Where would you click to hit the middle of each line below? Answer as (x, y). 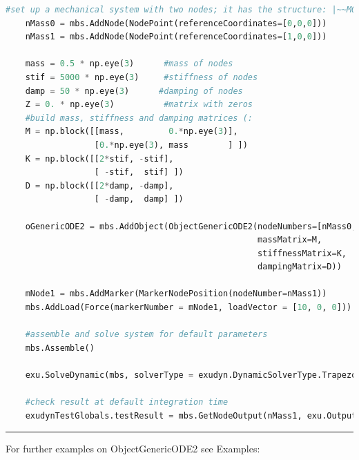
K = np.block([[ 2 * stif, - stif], (99, 159)
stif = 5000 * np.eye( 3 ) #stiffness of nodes (142, 77)
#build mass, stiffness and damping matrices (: (139, 118)
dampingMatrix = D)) (300, 267)
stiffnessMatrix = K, (302, 253)
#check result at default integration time (127, 402)
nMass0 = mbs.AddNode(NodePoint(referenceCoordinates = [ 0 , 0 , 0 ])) (176, 23)
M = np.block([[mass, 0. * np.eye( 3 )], (132, 132)
